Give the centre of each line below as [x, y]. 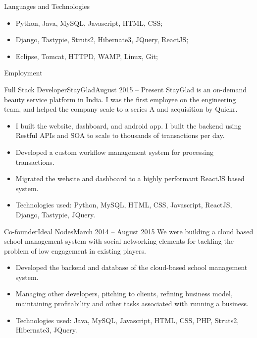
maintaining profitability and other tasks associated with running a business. [132, 304]
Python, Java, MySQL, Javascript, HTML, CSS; [89, 23]
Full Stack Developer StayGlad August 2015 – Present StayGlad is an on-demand [125, 89]
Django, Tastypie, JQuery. [55, 214]
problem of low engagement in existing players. [75, 250]
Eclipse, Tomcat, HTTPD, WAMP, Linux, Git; [87, 56]
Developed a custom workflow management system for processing [115, 152]
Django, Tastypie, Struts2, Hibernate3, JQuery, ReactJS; [102, 39]
